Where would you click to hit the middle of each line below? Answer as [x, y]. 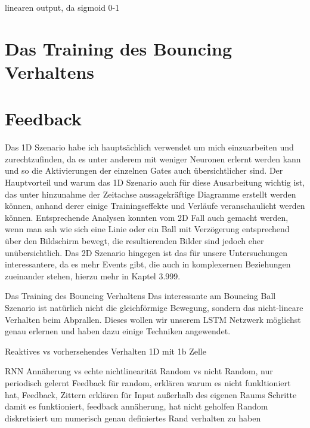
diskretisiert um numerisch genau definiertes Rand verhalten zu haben [133, 418]
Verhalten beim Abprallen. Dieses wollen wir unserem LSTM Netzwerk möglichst [153, 319]
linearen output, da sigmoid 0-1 [62, 7]
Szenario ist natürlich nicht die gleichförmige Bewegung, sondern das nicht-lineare [154, 307]
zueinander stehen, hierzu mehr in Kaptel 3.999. [93, 275]
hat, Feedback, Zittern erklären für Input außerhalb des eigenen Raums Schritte [151, 394]
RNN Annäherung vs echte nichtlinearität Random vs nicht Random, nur [139, 371]
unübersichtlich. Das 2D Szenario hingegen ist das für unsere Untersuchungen [146, 252]
